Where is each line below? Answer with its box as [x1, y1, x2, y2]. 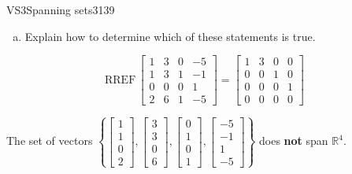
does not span [259, 132, 328, 149]
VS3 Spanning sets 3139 [6, 2, 115, 17]
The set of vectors [6, 132, 93, 149]
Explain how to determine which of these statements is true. [24, 28, 316, 44]
